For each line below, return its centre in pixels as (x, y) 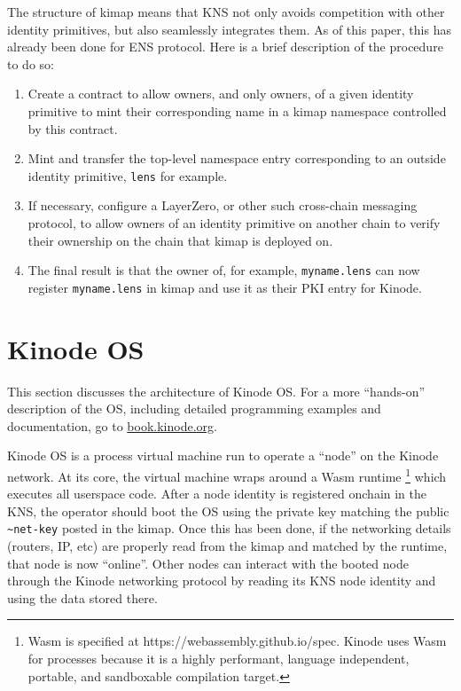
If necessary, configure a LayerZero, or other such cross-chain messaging (223, 205)
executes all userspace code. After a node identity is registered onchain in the (217, 494)
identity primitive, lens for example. (128, 175)
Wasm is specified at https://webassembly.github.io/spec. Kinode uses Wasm (237, 641)
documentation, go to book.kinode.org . (112, 425)
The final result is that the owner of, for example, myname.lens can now (224, 270)
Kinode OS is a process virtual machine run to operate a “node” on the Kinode (223, 455)
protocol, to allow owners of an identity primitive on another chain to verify (234, 223)
